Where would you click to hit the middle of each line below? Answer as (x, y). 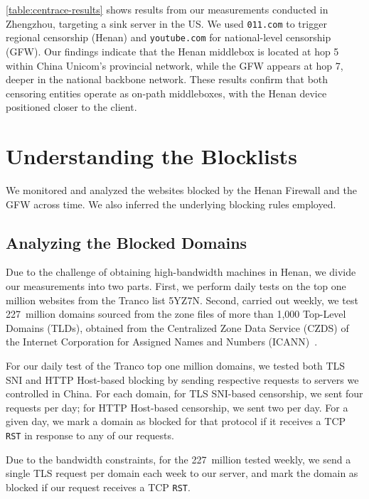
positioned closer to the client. (71, 107)
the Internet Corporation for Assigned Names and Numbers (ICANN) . (162, 342)
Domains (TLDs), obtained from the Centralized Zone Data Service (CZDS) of (177, 327)
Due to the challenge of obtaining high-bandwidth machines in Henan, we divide (181, 272)
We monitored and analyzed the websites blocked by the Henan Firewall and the (181, 190)
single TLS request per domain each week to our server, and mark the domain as (182, 473)
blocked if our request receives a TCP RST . (98, 487)
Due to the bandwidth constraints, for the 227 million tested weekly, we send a (178, 459)
